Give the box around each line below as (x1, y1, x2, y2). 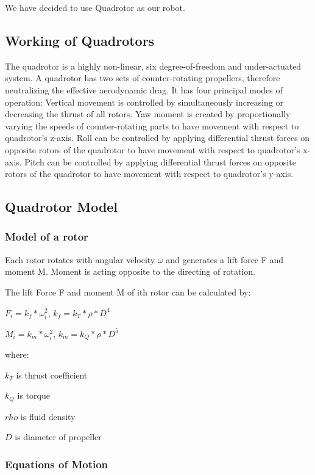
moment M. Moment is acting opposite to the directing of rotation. (5, 265, 255, 278)
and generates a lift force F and (166, 253, 284, 266)
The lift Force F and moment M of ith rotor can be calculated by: (5, 285, 251, 298)
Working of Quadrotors (5, 31, 155, 49)
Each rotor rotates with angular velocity (5, 253, 155, 266)
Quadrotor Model (5, 197, 118, 216)
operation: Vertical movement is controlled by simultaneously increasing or (5, 95, 284, 108)
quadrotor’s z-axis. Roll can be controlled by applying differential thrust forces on (5, 131, 310, 144)
